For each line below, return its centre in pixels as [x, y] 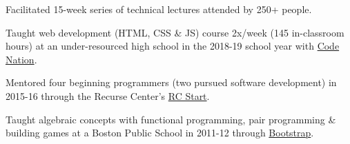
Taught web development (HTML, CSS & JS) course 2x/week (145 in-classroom [175, 32]
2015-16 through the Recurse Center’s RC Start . [108, 95]
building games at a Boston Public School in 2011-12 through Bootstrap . [160, 133]
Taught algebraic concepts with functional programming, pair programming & [171, 119]
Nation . [21, 59]
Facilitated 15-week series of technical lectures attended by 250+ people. [159, 9]
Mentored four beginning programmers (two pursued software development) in [171, 82]
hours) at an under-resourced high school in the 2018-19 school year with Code [173, 46]
